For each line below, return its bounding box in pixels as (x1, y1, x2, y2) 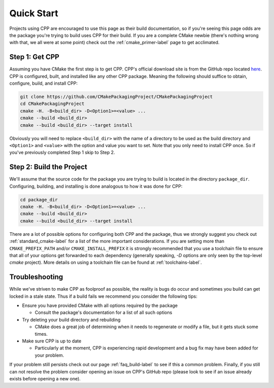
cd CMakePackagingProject (20, 101, 85, 107)
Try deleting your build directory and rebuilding (22, 316, 121, 323)
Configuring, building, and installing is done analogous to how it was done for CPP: (9, 183, 183, 189)
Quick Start (9, 8, 58, 19)
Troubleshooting (9, 273, 63, 281)
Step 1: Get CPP (9, 53, 59, 61)
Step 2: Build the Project (9, 163, 87, 171)
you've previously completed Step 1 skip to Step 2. (9, 150, 115, 156)
